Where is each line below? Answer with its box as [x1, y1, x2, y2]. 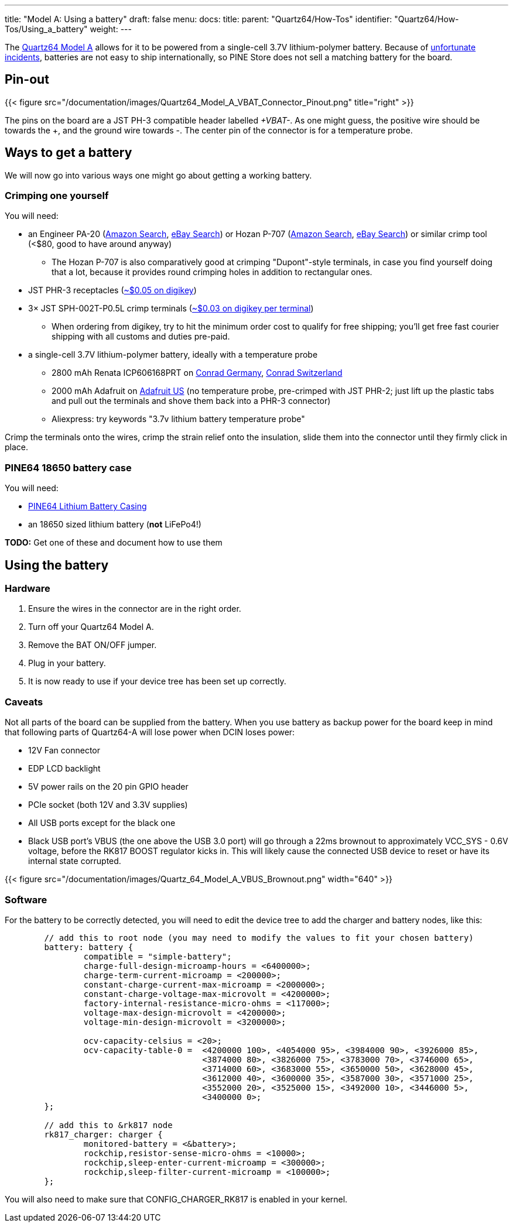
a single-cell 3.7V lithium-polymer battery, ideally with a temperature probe [28, 349, 318, 360]
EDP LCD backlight [28, 763, 101, 774]
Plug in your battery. [28, 658, 106, 669]
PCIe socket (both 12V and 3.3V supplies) [28, 800, 188, 810]
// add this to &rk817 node [44, 1120, 173, 1130]
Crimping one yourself [5, 190, 109, 202]
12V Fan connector [28, 745, 101, 756]
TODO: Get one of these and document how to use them [5, 537, 223, 548]
